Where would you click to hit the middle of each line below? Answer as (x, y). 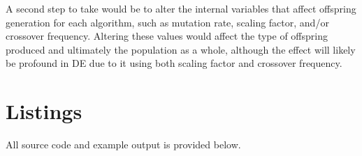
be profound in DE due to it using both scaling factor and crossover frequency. (174, 63)
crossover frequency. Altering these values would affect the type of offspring (167, 36)
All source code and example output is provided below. (123, 145)
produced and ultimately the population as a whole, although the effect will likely (181, 49)
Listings (44, 111)
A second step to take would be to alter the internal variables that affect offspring (181, 8)
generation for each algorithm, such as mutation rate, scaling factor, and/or (167, 22)
